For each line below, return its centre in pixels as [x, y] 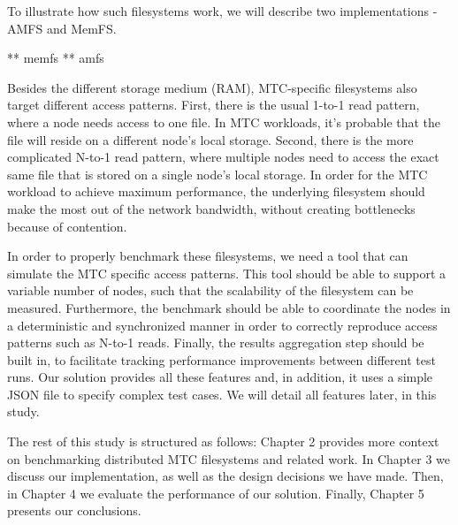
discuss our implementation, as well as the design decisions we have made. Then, [225, 476]
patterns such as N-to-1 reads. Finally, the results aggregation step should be [216, 342]
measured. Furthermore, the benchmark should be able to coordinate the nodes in [229, 307]
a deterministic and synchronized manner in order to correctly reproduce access [222, 325]
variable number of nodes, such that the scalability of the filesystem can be [210, 290]
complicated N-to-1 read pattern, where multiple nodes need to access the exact [223, 157]
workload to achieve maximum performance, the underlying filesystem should [216, 191]
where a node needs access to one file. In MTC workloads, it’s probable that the [224, 122]
